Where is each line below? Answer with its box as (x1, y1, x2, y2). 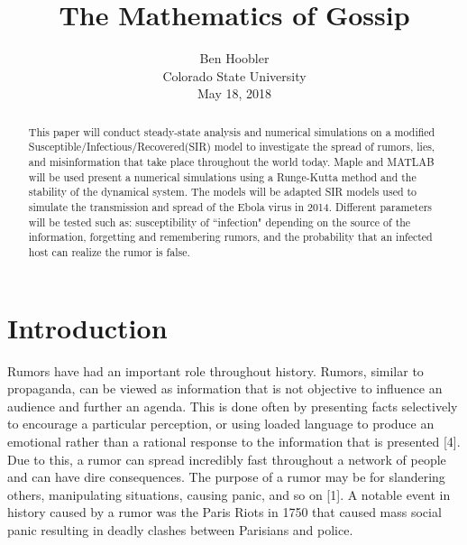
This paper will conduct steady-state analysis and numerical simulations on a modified (28, 124, 435, 139)
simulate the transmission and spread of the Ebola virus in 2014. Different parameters (28, 199, 433, 214)
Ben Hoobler (199, 49, 270, 68)
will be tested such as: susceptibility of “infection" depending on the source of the (28, 214, 411, 229)
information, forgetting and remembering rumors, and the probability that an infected (28, 229, 433, 245)
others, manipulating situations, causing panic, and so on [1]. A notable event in (7, 485, 451, 503)
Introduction (7, 309, 168, 346)
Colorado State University (162, 66, 307, 85)
